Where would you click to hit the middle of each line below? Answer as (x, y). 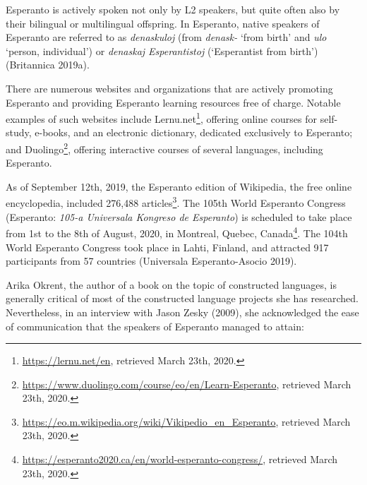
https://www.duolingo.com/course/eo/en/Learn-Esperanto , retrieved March (187, 384)
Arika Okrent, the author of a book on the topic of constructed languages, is (172, 284)
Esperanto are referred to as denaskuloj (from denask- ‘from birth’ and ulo (166, 37)
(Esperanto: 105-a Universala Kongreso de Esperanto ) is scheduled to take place (179, 216)
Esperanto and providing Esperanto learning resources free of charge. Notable (173, 102)
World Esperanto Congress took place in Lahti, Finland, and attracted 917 (167, 247)
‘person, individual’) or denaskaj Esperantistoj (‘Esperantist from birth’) (162, 50)
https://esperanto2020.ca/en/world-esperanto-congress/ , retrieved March (180, 459)
